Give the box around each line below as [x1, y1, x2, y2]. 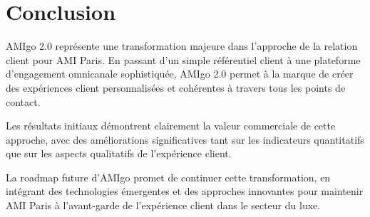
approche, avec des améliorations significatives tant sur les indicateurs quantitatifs [6, 132, 364, 147]
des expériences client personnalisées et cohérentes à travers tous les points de [6, 80, 346, 95]
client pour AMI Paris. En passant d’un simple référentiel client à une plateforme [6, 52, 361, 67]
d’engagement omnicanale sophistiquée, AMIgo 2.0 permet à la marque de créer [6, 66, 354, 81]
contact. [6, 94, 41, 109]
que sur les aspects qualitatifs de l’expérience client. [6, 146, 232, 161]
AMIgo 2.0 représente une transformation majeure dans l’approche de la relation [6, 38, 358, 53]
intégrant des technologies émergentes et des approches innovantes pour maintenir [6, 184, 364, 199]
